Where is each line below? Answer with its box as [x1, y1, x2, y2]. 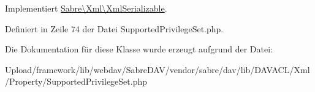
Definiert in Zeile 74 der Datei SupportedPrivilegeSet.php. [5, 22, 224, 35]
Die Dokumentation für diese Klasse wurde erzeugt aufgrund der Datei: [5, 43, 273, 55]
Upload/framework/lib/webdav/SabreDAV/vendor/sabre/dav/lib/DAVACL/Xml [5, 63, 310, 76]
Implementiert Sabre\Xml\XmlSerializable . [5, 2, 167, 14]
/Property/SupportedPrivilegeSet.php [5, 75, 148, 88]
